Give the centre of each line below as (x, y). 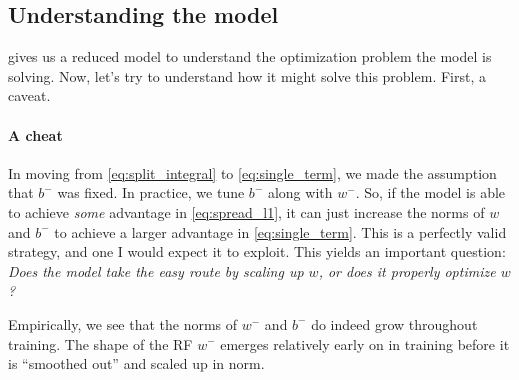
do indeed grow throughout (394, 323)
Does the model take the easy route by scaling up (156, 270)
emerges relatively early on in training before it (365, 343)
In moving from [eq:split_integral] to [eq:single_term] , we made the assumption (252, 172)
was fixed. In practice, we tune (151, 192)
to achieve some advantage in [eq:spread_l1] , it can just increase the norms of (246, 211)
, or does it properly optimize (407, 270)
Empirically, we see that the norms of (123, 323)
